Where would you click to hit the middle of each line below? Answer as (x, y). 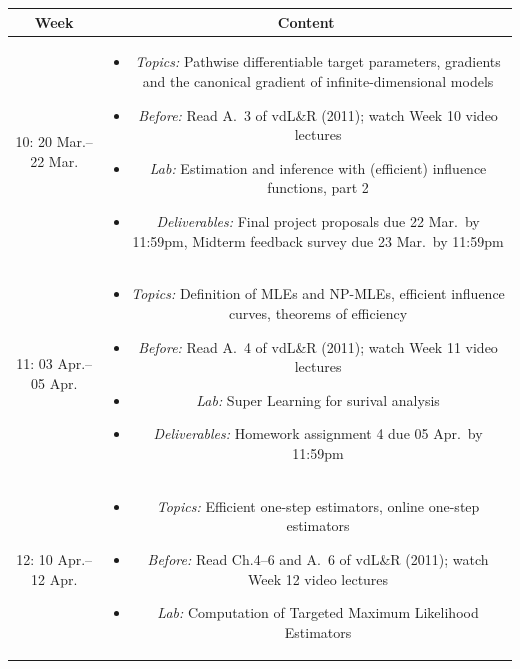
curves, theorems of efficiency (318, 312)
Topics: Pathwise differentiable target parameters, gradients (318, 61)
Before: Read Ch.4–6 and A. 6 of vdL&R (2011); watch (318, 558)
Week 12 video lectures (318, 578)
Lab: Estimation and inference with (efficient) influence (318, 167)
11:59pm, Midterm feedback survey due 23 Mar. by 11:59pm (318, 240)
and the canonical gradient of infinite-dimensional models (318, 80)
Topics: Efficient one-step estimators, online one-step (318, 505)
